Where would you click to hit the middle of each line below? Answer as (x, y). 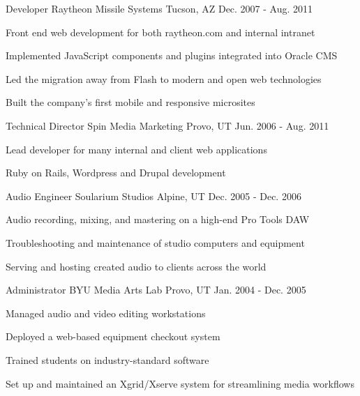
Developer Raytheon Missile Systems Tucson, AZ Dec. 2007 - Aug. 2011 (159, 8)
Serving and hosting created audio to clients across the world (136, 266)
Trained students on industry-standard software (107, 359)
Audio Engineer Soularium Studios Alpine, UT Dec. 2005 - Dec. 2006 (153, 196)
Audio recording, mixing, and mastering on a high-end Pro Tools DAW (158, 219)
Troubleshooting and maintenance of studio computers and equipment (155, 242)
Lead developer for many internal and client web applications (136, 149)
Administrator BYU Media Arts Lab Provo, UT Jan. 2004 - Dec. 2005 (156, 290)
